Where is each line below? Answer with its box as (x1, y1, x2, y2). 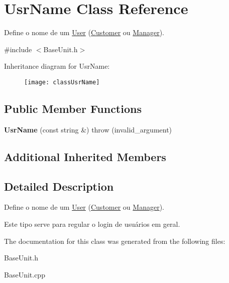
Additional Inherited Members (4, 149, 166, 164)
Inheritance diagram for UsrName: (4, 61, 110, 71)
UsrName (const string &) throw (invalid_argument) (4, 124, 172, 134)
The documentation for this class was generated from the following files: (4, 235, 225, 246)
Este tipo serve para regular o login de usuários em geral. (4, 218, 180, 229)
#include (4, 44, 32, 54)
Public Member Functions (4, 100, 142, 116)
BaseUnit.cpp (4, 269, 45, 279)
